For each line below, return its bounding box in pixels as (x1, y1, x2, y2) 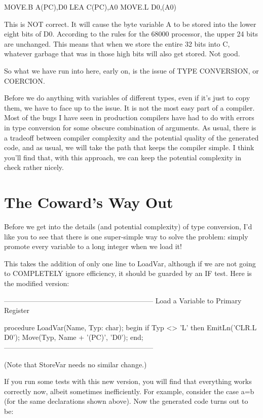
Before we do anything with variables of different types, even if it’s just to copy (4, 92, 250, 103)
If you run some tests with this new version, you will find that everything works (4, 376, 252, 387)
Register (4, 305, 30, 316)
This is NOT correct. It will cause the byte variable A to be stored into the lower (4, 18, 256, 29)
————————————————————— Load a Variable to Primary (4, 295, 242, 305)
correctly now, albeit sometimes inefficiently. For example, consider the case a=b (4, 386, 254, 396)
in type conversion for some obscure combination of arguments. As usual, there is (4, 122, 256, 132)
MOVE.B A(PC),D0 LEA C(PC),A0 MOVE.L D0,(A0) (4, 2, 176, 12)
